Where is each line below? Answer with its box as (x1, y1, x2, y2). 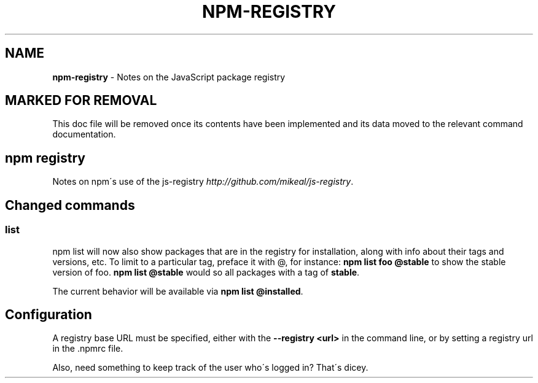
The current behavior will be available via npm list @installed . (52, 285, 303, 296)
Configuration (5, 306, 92, 322)
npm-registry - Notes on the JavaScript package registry (52, 71, 286, 82)
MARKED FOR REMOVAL (5, 93, 157, 109)
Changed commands (5, 197, 135, 213)
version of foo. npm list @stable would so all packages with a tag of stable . (52, 266, 360, 277)
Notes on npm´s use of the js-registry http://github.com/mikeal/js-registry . (52, 176, 354, 187)
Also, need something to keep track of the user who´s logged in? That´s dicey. (52, 362, 368, 373)
